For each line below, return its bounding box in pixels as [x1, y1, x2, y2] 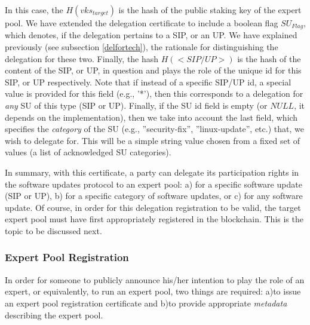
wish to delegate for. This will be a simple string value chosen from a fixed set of [5, 134, 300, 146]
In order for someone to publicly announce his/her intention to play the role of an [5, 273, 305, 286]
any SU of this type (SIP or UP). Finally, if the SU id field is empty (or [5, 99, 268, 112]
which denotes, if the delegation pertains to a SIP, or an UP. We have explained [5, 29, 297, 41]
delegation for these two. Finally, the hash [5, 52, 159, 65]
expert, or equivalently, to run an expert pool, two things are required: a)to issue [5, 285, 301, 298]
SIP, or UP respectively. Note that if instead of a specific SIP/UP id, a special [5, 75, 291, 88]
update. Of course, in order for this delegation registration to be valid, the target [5, 201, 301, 213]
